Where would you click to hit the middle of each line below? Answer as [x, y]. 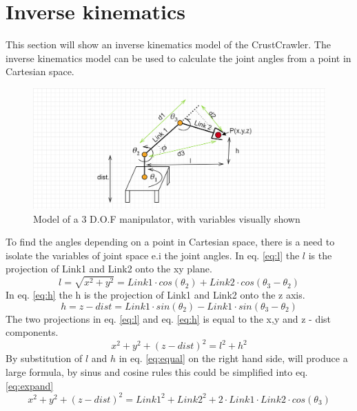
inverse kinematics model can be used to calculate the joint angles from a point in [178, 58]
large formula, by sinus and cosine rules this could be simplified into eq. [157, 372]
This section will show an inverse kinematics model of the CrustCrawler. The [168, 44]
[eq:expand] [30, 385]
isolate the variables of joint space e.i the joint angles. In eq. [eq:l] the [153, 255]
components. [32, 332]
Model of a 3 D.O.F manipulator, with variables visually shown [167, 218]
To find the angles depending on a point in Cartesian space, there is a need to [170, 242]
